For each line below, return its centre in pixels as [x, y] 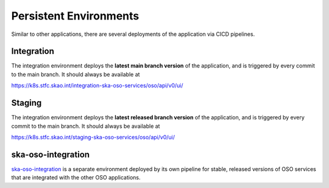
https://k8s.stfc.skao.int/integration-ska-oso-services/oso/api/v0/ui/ [97, 86]
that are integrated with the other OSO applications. [76, 178]
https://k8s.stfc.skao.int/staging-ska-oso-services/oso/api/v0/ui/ [93, 137]
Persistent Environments [75, 16]
